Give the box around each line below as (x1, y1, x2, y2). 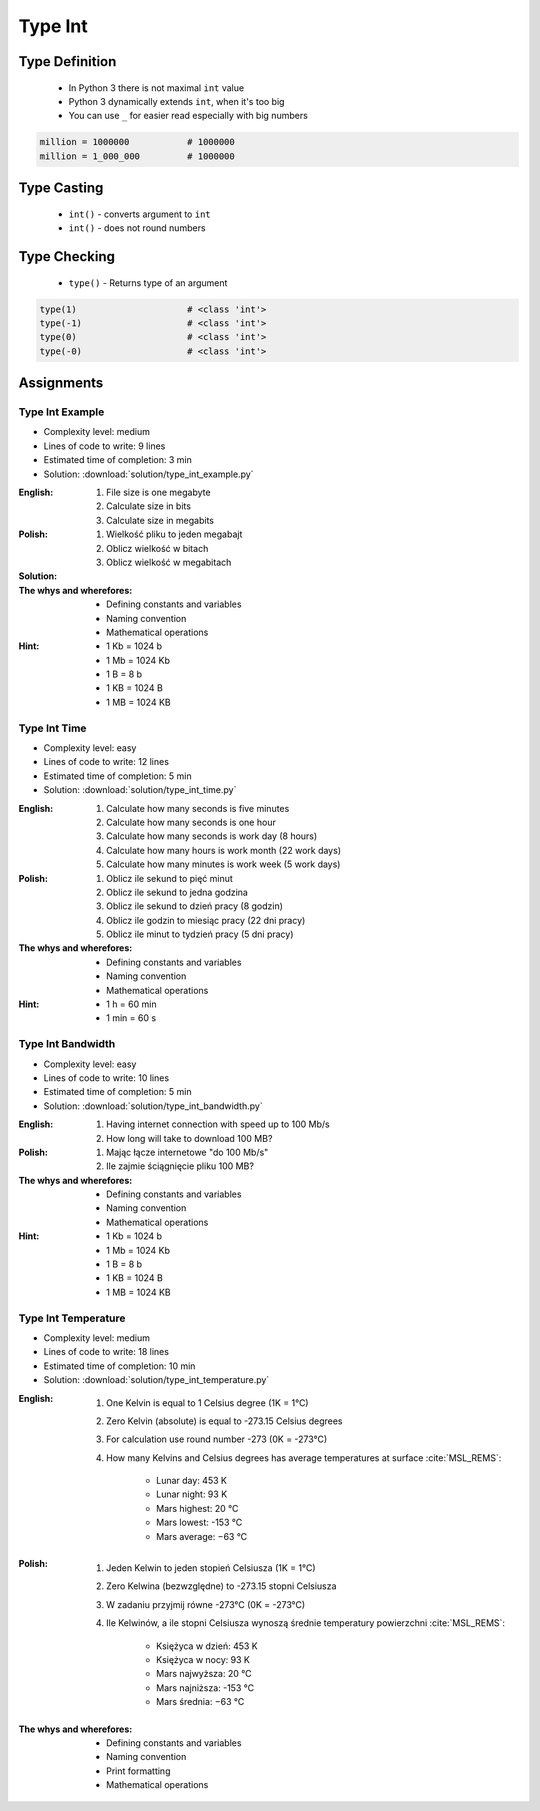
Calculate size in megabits (106, 514, 215, 526)
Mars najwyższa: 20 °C (156, 1668, 252, 1680)
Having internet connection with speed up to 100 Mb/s (106, 1118, 330, 1130)
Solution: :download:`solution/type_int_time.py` (43, 784, 237, 796)
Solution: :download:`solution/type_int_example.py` (43, 468, 254, 480)
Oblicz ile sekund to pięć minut (106, 872, 234, 884)
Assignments (18, 375, 104, 392)
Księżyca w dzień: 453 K (156, 1640, 259, 1652)
